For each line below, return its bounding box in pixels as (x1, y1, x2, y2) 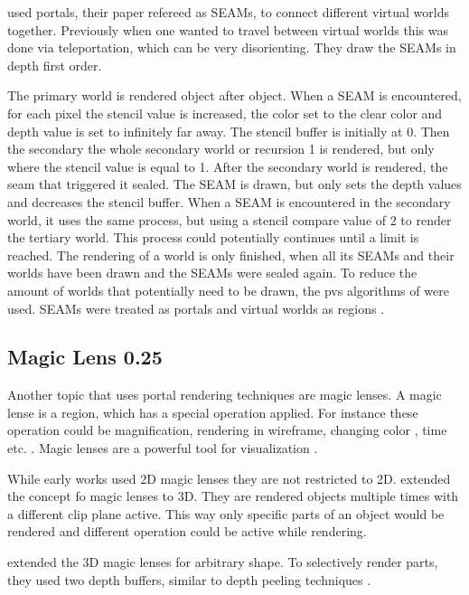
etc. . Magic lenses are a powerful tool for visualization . (7, 439, 318, 458)
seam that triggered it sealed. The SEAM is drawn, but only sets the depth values (7, 175, 462, 194)
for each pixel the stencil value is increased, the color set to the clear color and (7, 103, 443, 122)
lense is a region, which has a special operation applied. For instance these (7, 402, 418, 421)
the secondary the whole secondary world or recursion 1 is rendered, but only (7, 139, 435, 158)
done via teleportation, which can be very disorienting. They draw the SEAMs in (7, 38, 456, 57)
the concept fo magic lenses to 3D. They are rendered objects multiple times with (7, 486, 459, 505)
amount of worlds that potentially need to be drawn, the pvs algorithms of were (7, 280, 449, 299)
